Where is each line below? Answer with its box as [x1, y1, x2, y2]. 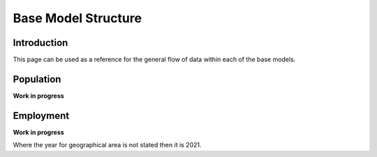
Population [13, 73, 61, 85]
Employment [13, 110, 70, 122]
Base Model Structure [13, 10, 142, 26]
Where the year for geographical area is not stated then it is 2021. [13, 141, 202, 149]
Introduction [13, 37, 68, 49]
